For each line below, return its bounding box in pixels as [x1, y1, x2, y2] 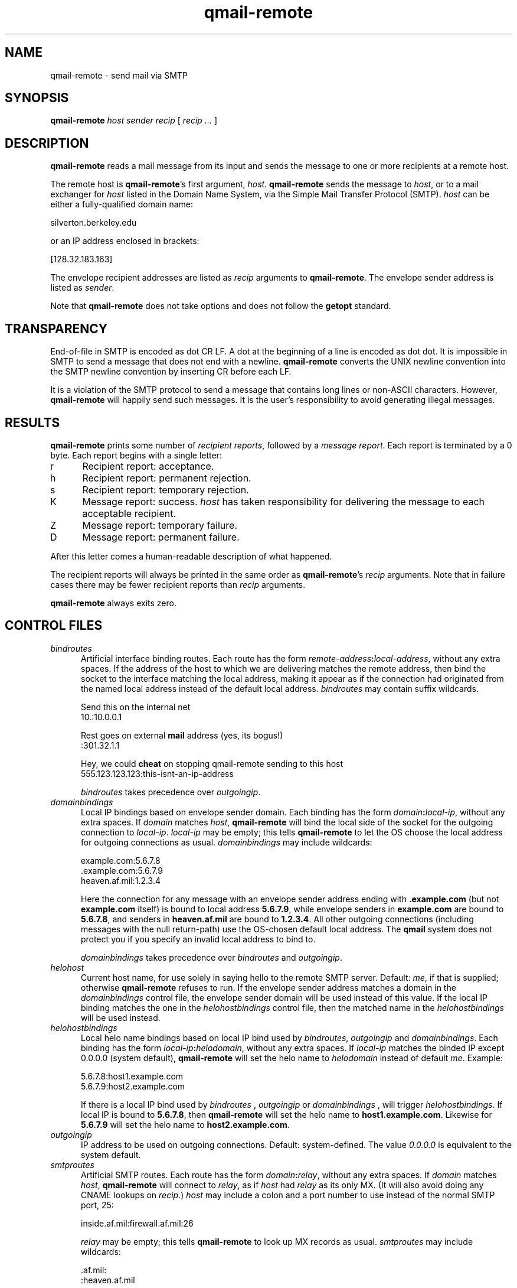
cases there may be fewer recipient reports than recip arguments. [50, 579, 306, 590]
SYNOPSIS [5, 90, 69, 106]
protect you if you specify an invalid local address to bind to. [81, 934, 316, 944]
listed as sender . [50, 282, 114, 293]
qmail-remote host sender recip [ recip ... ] [50, 115, 217, 126]
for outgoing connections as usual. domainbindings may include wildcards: [81, 837, 372, 847]
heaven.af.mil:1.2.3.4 [81, 875, 161, 886]
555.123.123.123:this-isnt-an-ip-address [81, 768, 234, 779]
